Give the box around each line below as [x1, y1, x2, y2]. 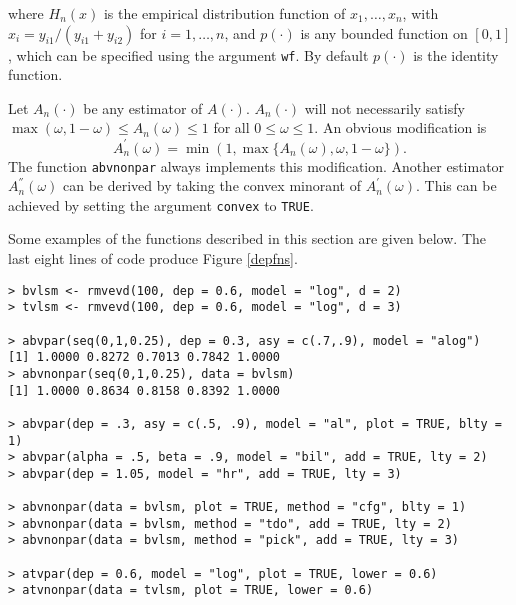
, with [402, 3, 439, 23]
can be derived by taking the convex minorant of [63, 175, 361, 196]
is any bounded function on [300, 22, 468, 43]
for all [213, 117, 250, 138]
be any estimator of [83, 97, 203, 118]
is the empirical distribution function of [103, 3, 346, 23]
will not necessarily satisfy [304, 97, 465, 118]
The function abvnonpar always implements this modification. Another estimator [8, 155, 505, 176]
